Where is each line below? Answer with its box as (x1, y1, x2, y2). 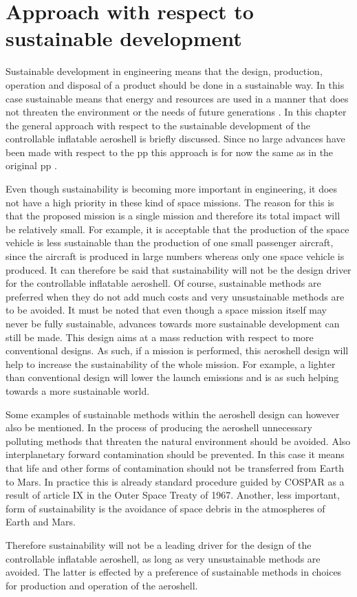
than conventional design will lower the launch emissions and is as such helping (6, 370, 339, 384)
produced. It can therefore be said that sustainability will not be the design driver (6, 262, 351, 276)
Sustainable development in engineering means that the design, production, (6, 64, 323, 78)
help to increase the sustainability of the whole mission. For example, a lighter (6, 356, 336, 371)
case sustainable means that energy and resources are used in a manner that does (6, 91, 349, 105)
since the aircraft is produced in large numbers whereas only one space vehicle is (6, 249, 345, 263)
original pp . (6, 158, 57, 173)
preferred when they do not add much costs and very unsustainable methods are (6, 289, 345, 303)
